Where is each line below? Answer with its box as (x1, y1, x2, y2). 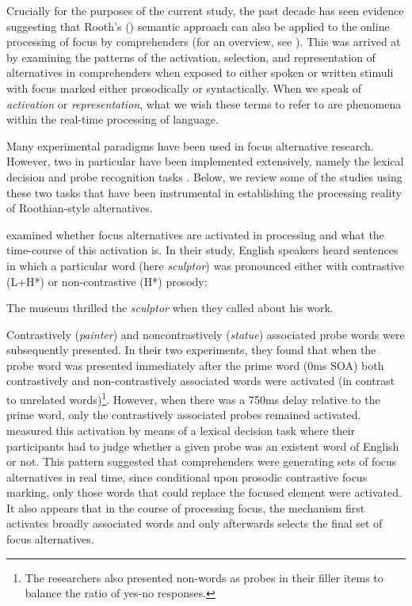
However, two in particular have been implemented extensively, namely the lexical (6, 153, 404, 170)
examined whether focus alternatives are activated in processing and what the (6, 226, 384, 242)
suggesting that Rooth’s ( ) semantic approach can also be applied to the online (6, 17, 390, 34)
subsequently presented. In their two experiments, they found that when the (6, 341, 376, 358)
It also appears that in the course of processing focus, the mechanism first (6, 499, 365, 516)
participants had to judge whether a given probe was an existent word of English (6, 437, 399, 454)
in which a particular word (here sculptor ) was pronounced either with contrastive (6, 257, 405, 273)
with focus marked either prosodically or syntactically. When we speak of (6, 79, 362, 96)
